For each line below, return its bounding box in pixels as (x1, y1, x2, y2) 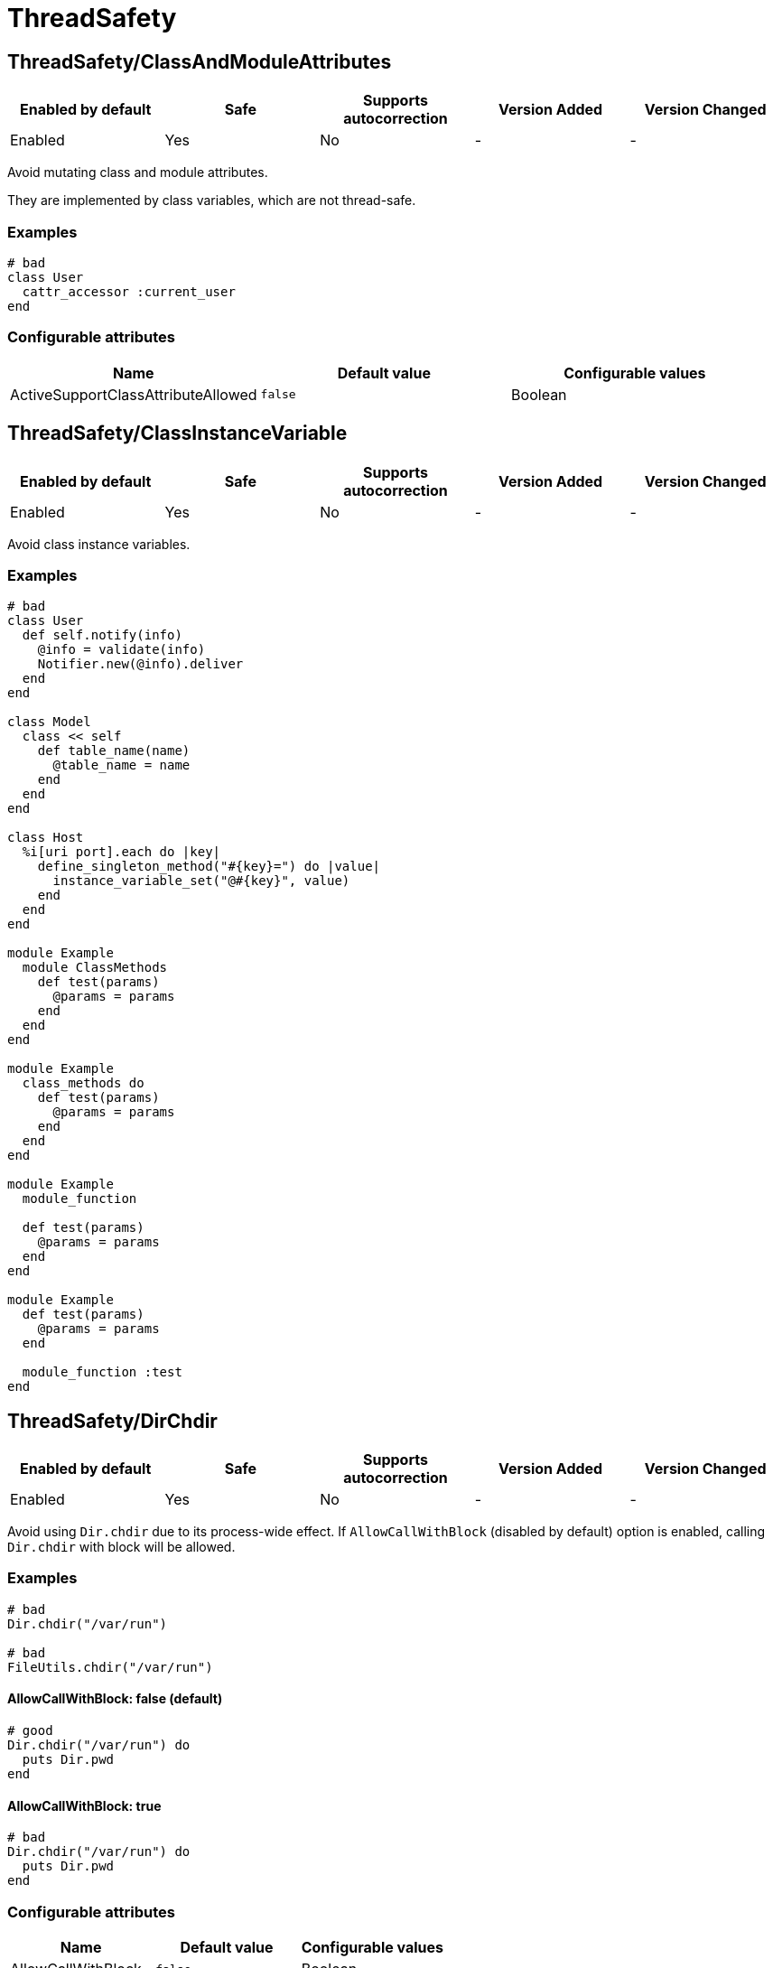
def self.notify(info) (22, 628, 182, 643)
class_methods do (22, 1076, 144, 1091)
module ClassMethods (22, 960, 168, 975)
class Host (7, 830, 84, 845)
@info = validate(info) (37, 642, 206, 658)
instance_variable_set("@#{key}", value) (52, 873, 350, 889)
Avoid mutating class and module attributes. (7, 164, 268, 181)
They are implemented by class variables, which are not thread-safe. (7, 192, 416, 209)
